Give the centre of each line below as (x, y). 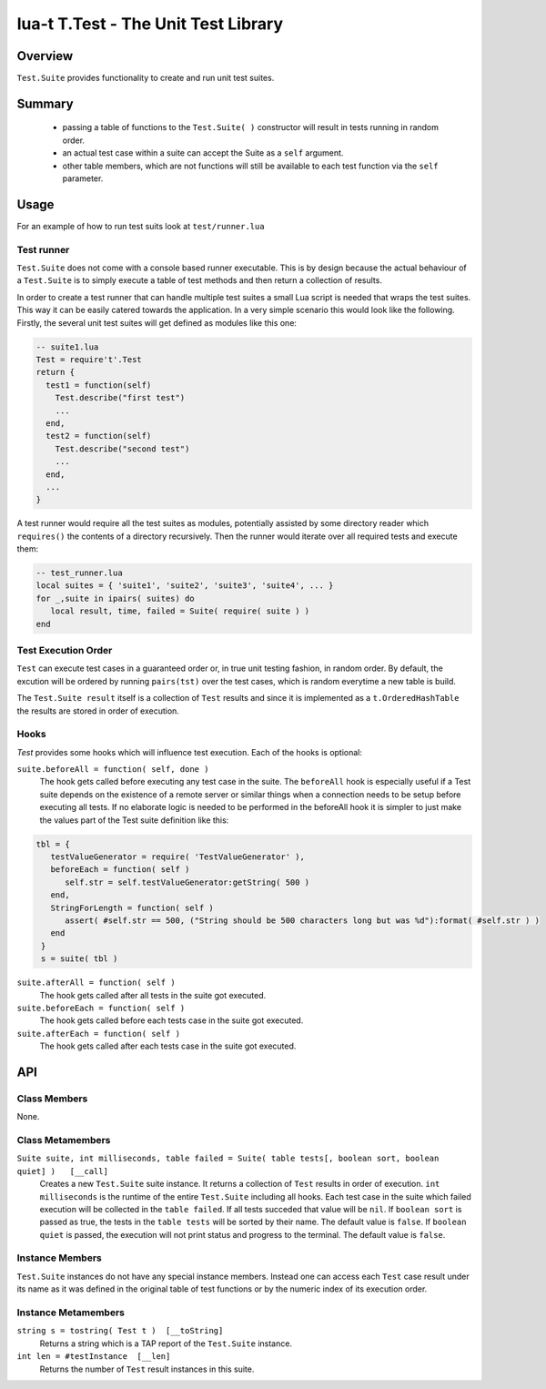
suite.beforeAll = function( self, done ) (113, 770)
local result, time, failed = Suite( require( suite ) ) (180, 611)
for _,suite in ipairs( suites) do (115, 598)
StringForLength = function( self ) (132, 907)
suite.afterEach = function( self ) (99, 1034)
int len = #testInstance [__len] (94, 1357)
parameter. (83, 178)
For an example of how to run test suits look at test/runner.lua (141, 226)
